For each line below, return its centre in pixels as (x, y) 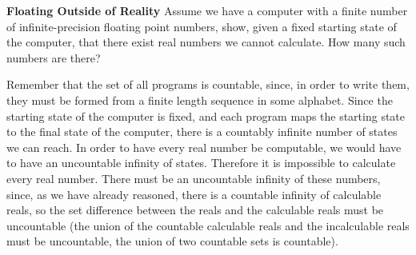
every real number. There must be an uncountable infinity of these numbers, (194, 178)
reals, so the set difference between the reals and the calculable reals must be (195, 210)
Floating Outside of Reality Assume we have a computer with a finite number (207, 10)
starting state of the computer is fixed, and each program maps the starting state (206, 116)
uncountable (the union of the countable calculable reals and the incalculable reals (208, 225)
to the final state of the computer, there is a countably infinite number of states (202, 131)
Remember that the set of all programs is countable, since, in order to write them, (208, 84)
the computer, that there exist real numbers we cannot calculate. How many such (206, 42)
